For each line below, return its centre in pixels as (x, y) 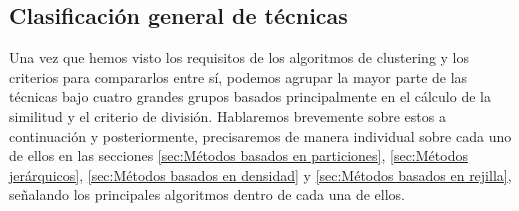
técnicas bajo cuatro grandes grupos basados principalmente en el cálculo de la (250, 96)
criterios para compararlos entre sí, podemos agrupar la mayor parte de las (238, 76)
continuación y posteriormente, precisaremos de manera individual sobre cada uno (260, 135)
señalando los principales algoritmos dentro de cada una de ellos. (207, 194)
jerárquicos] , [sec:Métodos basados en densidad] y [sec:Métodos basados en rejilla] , (260, 174)
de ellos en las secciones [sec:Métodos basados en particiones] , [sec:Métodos (238, 155)
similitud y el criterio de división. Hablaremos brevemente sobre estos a (227, 115)
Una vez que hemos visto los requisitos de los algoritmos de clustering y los (239, 57)
